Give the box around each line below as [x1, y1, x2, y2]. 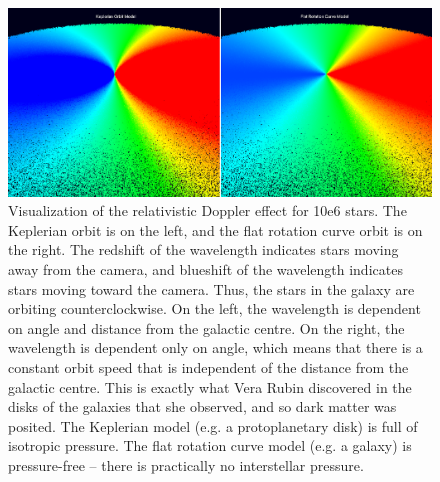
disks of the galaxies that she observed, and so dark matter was [8, 396, 397, 417]
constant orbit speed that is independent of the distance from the [8, 356, 409, 377]
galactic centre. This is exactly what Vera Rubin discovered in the [8, 376, 412, 397]
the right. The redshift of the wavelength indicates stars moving [8, 239, 399, 260]
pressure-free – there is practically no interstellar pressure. [8, 454, 364, 475]
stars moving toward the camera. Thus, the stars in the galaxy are [8, 278, 415, 299]
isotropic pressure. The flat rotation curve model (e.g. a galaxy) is [8, 435, 412, 456]
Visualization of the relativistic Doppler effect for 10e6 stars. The [8, 200, 407, 221]
